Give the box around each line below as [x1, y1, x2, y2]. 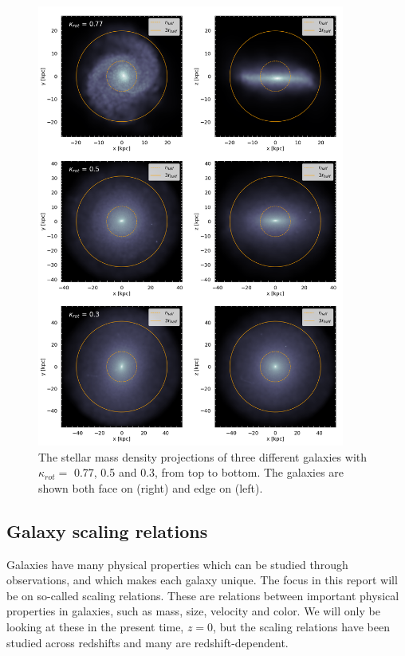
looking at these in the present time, [6, 619, 184, 635]
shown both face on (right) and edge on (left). [38, 479, 263, 496]
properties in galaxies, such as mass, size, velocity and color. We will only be [6, 603, 380, 619]
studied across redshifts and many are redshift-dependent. [6, 634, 289, 650]
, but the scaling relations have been [213, 619, 390, 635]
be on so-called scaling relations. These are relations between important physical [6, 587, 399, 603]
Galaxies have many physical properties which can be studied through [6, 556, 348, 572]
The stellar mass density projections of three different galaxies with [38, 448, 368, 465]
